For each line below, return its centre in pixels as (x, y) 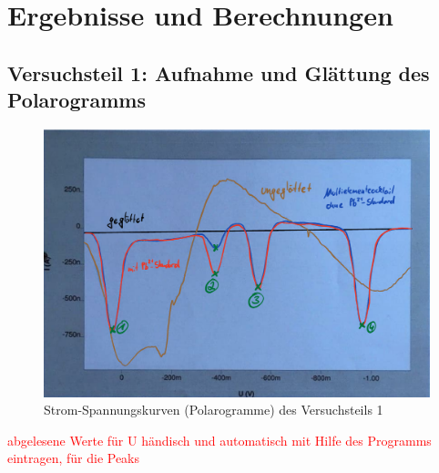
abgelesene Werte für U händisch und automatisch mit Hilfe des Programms (219, 440)
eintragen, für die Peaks (74, 458)
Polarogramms (77, 100)
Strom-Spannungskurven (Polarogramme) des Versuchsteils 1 (214, 410)
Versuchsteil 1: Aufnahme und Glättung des (219, 72)
